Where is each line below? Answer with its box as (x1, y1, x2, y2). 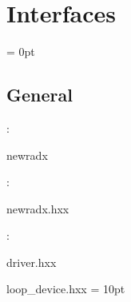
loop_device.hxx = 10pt (6, 280, 125, 297)
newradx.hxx (6, 200, 69, 217)
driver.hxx (6, 253, 57, 270)
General (6, 82, 73, 107)
